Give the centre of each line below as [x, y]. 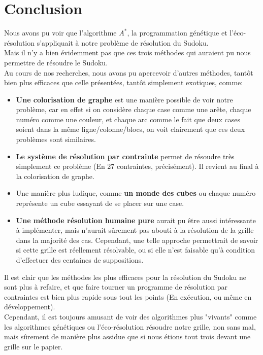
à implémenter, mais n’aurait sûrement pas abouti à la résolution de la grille [135, 230]
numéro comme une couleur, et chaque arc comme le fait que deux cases [128, 119]
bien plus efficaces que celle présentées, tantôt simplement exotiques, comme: [124, 82]
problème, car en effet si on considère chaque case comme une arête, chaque [134, 109]
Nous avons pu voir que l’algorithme [60, 33]
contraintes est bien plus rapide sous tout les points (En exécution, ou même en [128, 296]
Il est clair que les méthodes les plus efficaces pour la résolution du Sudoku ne [125, 277]
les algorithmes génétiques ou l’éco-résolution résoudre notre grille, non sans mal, [130, 326]
